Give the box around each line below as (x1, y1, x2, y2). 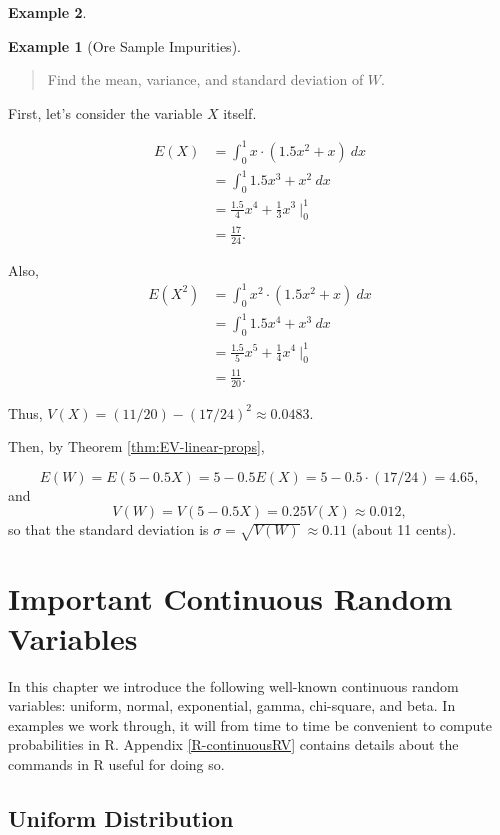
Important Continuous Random (8, 578, 453, 619)
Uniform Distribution (8, 802, 234, 833)
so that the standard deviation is (8, 519, 209, 540)
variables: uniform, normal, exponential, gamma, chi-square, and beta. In (8, 695, 456, 716)
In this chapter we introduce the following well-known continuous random (8, 675, 459, 696)
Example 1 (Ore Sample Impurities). (8, 35, 241, 56)
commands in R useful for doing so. (8, 753, 225, 774)
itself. (223, 102, 257, 123)
